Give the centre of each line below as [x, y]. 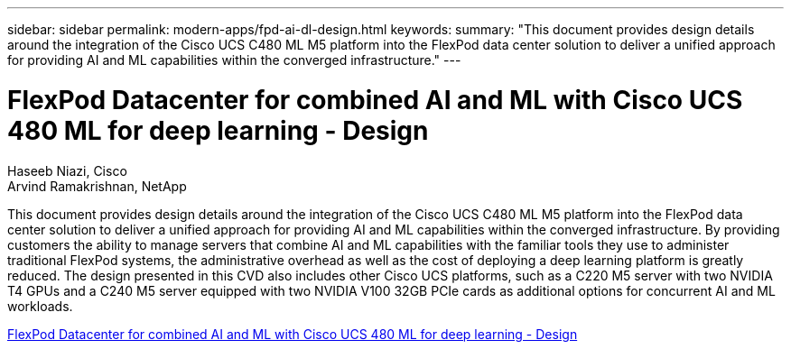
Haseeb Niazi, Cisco [67, 170]
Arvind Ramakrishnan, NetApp [97, 186]
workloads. [40, 306]
